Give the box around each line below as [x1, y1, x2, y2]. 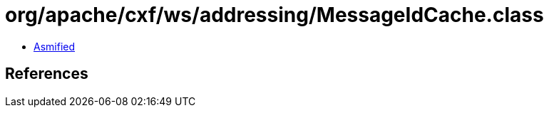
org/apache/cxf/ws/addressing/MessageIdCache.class [5, 3, 544, 27]
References [5, 65, 88, 83]
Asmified [34, 40, 76, 53]
